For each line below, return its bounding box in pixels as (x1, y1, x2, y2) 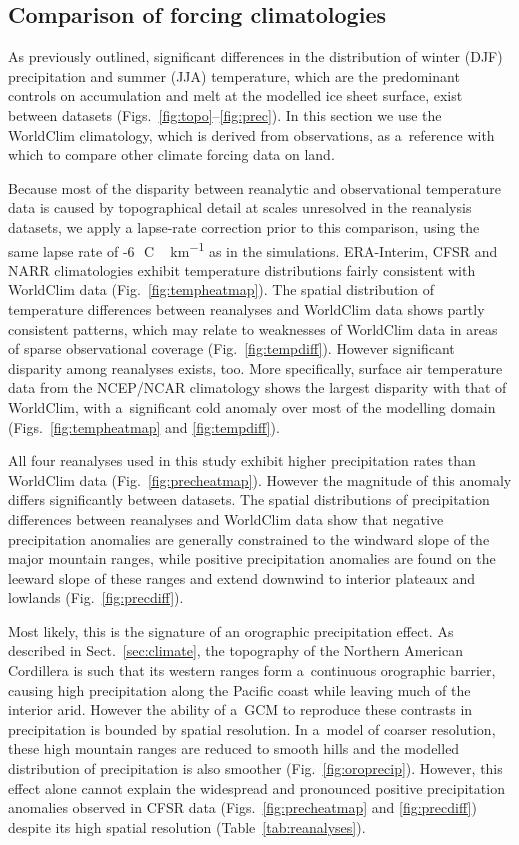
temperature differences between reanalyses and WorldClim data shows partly (8, 298, 485, 319)
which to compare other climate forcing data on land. (8, 144, 335, 165)
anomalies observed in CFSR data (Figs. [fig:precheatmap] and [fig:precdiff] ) (8, 797, 477, 818)
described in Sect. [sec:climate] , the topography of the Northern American (8, 640, 463, 661)
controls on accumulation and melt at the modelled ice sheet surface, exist (8, 85, 463, 106)
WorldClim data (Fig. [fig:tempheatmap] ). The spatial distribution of (8, 279, 434, 300)
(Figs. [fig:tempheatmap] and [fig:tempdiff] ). (8, 416, 280, 437)
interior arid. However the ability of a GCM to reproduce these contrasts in (8, 699, 473, 720)
